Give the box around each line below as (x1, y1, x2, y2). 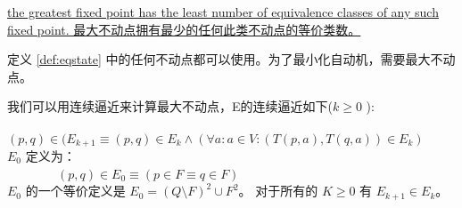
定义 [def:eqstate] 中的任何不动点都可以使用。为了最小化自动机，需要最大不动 (7, 50, 456, 68)
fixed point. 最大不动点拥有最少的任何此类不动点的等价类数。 (7, 20, 361, 38)
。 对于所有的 (238, 181, 318, 200)
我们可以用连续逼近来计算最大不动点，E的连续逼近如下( (7, 97, 333, 116)
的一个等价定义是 (25, 181, 126, 200)
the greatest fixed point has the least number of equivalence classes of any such (7, 3, 439, 20)
